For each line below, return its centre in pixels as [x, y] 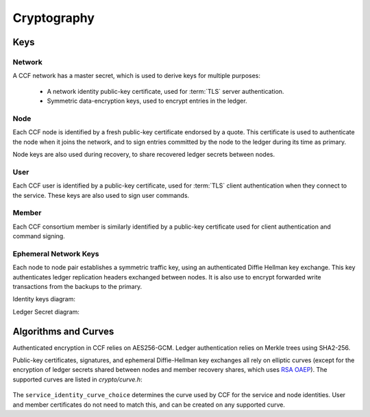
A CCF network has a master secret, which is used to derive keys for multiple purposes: [136, 76]
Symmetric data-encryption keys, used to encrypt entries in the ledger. [147, 101]
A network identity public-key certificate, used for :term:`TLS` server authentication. [165, 91]
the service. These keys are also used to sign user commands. [101, 195]
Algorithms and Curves [63, 331]
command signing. [39, 236]
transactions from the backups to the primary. [77, 287]
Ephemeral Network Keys [56, 253]
